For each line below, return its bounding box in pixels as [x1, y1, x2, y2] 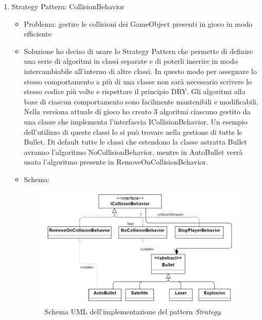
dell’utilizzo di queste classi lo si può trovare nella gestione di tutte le [24, 126, 242, 137]
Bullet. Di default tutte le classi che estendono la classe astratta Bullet [24, 136, 247, 147]
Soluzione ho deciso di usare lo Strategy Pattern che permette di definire [24, 45, 253, 56]
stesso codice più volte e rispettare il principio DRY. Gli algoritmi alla [24, 86, 246, 97]
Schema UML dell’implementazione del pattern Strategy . [44, 306, 222, 316]
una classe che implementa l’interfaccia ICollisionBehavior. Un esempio [24, 116, 248, 127]
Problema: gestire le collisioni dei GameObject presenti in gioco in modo [24, 18, 253, 29]
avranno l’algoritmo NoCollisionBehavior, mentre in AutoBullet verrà [24, 146, 243, 157]
